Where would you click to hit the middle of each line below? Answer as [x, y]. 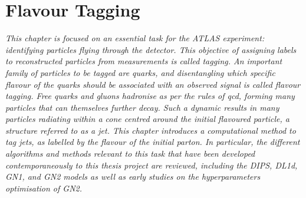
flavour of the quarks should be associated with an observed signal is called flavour [153, 84]
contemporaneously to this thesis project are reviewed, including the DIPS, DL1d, [152, 165]
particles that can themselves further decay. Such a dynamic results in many [142, 107]
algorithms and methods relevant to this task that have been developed [130, 154]
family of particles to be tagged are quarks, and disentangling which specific [140, 72]
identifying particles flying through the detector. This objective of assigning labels [151, 49]
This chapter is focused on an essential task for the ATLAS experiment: [135, 38]
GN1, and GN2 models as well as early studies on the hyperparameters [133, 176]
